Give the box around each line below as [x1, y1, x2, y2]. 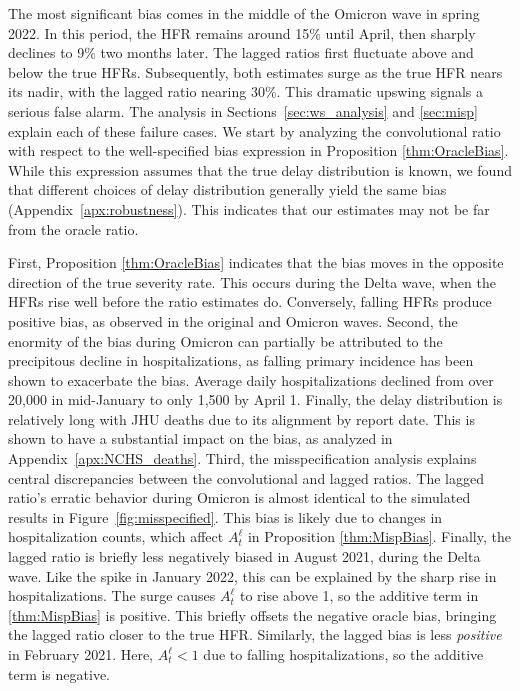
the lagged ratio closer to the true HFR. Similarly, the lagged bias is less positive [8, 624, 502, 645]
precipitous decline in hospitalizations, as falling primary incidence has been [8, 350, 474, 371]
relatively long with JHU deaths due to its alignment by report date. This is [8, 408, 475, 429]
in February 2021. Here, [8, 644, 153, 664]
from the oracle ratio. [8, 218, 139, 239]
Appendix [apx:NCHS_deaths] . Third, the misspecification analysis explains [8, 448, 477, 469]
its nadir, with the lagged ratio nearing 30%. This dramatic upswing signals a [8, 81, 484, 102]
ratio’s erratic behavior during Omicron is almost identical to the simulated [8, 487, 471, 508]
